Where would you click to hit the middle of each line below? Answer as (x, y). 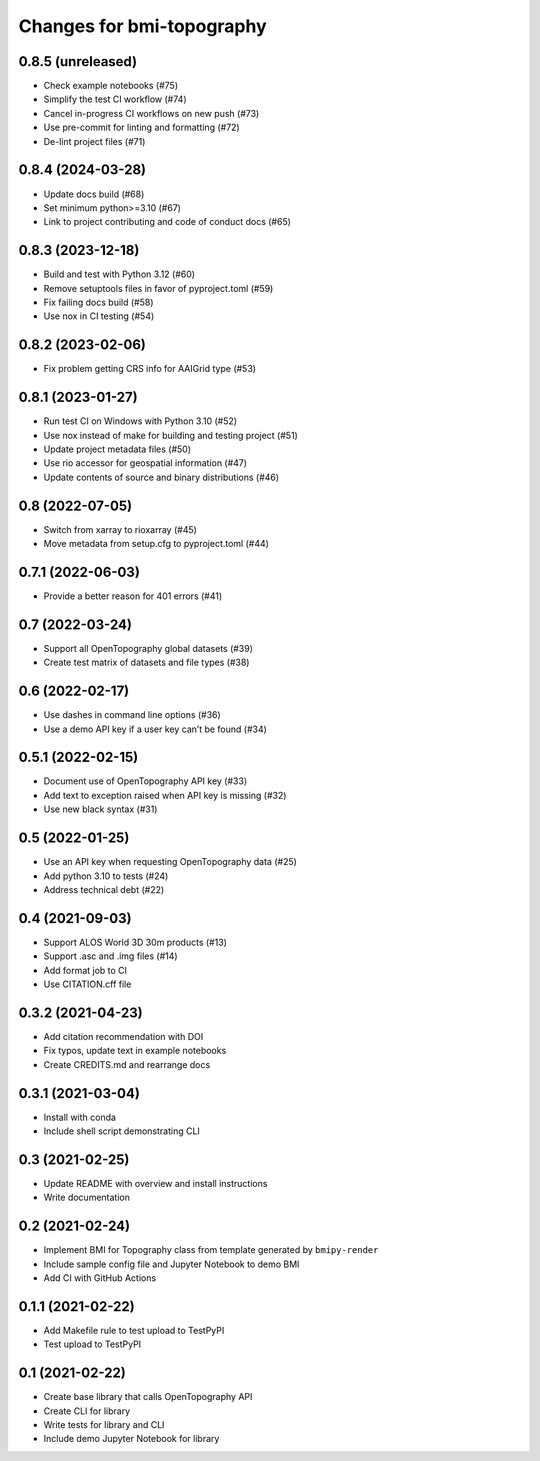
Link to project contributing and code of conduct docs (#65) (167, 222)
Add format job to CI (85, 970)
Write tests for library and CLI (104, 1424)
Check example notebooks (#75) (111, 86)
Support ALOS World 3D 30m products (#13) (135, 942)
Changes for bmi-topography (142, 26)
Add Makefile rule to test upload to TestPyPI (134, 1330)
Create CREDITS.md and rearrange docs (127, 1064)
